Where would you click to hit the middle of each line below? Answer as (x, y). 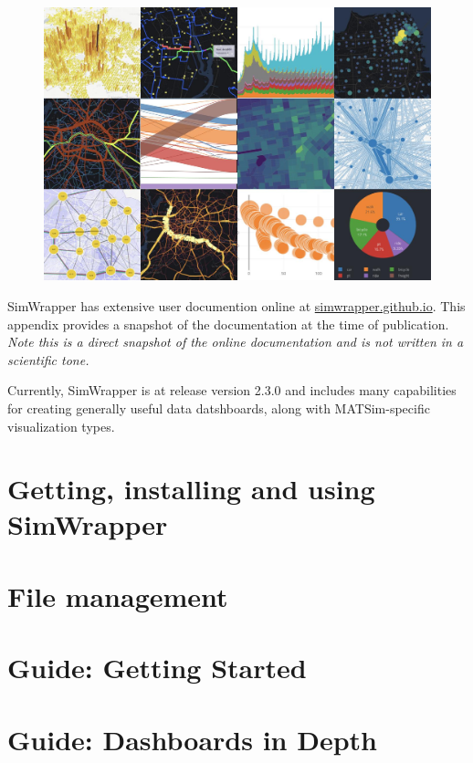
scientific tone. (48, 359)
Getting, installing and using (191, 489)
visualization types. (61, 426)
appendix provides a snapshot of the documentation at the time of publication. (228, 324)
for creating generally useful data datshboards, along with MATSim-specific (219, 408)
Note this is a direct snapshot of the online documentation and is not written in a (236, 342)
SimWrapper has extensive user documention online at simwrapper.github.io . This (236, 305)
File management (118, 596)
